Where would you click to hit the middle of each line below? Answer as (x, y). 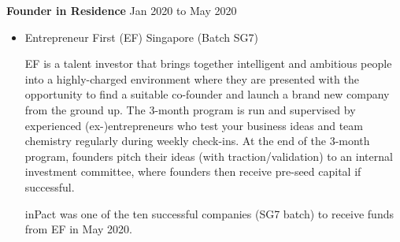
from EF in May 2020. (78, 229)
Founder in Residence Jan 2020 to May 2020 (122, 10)
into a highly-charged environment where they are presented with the (192, 78)
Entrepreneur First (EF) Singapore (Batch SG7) (141, 37)
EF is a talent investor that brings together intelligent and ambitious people (208, 63)
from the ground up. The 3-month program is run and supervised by (190, 109)
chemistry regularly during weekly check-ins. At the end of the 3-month (197, 141)
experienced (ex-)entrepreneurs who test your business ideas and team (194, 125)
